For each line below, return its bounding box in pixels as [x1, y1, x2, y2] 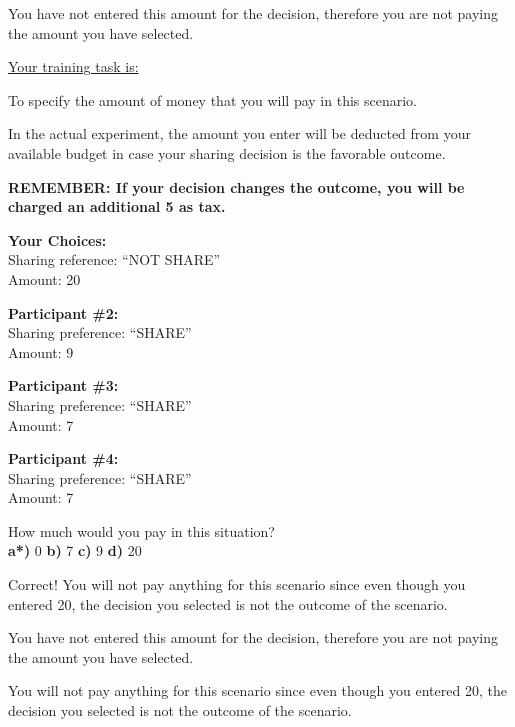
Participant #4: [8, 448, 119, 469]
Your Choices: [8, 229, 107, 250]
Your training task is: [8, 56, 139, 77]
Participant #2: [8, 302, 119, 323]
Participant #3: [8, 375, 119, 396]
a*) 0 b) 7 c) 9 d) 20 [8, 540, 142, 561]
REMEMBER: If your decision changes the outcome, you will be [8, 176, 465, 197]
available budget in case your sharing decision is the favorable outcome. [8, 142, 446, 163]
